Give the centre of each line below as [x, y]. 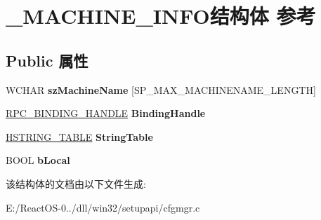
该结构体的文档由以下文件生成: [76, 183]
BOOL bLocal [38, 160]
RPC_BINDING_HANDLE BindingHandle [106, 113]
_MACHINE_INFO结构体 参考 [161, 16]
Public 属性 [47, 60]
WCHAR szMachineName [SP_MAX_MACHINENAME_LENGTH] [161, 89]
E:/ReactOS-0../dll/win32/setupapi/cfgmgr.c [103, 207]
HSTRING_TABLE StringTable [79, 136]
